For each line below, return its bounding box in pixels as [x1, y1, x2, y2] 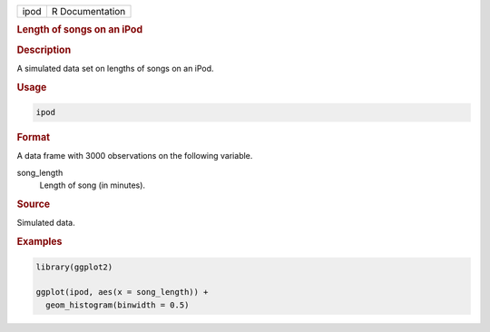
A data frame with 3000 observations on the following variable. [16, 151, 253, 161]
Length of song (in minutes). [39, 180, 145, 190]
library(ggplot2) [35, 261, 113, 272]
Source [16, 198, 51, 210]
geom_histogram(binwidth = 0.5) [45, 299, 190, 310]
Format [16, 132, 50, 144]
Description [16, 44, 72, 56]
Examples [16, 236, 63, 249]
